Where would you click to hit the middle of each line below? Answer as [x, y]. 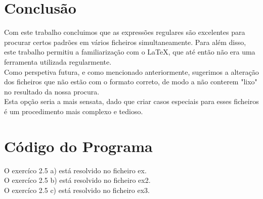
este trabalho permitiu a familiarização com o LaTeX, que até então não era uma [130, 52]
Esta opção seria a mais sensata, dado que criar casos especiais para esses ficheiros [131, 101]
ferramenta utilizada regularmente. [58, 61]
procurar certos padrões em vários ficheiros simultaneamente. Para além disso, [125, 42]
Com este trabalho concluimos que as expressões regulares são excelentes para [125, 32]
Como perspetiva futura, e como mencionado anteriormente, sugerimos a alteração [131, 71]
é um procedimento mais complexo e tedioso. [74, 111]
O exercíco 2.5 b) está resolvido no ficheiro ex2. [77, 180]
